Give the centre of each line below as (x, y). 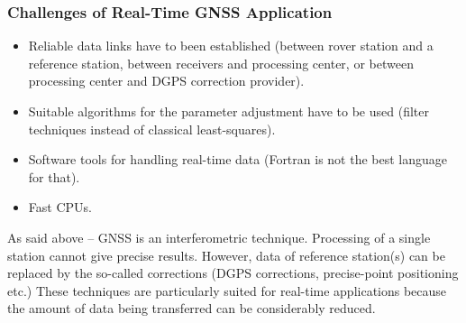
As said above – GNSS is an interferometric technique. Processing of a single (219, 237)
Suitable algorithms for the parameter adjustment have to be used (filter (228, 111)
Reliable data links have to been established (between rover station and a (231, 46)
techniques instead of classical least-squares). (152, 129)
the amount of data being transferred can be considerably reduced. (192, 308)
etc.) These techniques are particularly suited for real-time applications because (227, 290)
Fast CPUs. (60, 207)
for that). (54, 176)
